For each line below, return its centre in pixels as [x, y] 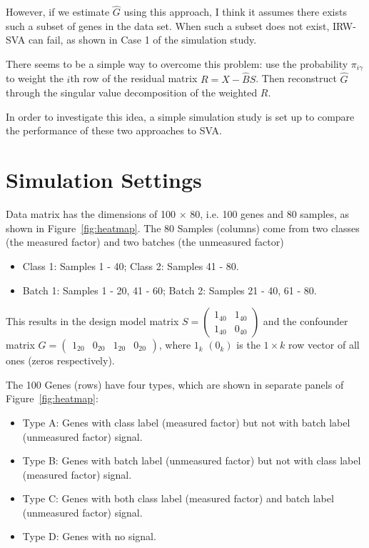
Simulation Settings [104, 180]
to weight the [35, 78]
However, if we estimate [58, 12]
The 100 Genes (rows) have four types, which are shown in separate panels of [175, 384]
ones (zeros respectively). [60, 360]
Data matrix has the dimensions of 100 [91, 214]
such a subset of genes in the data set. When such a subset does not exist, [168, 25]
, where [175, 345]
